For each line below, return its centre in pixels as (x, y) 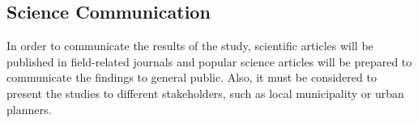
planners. (29, 109)
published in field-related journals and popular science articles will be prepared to (209, 61)
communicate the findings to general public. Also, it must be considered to (192, 77)
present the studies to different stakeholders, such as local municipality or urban (205, 93)
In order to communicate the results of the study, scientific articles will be (190, 46)
